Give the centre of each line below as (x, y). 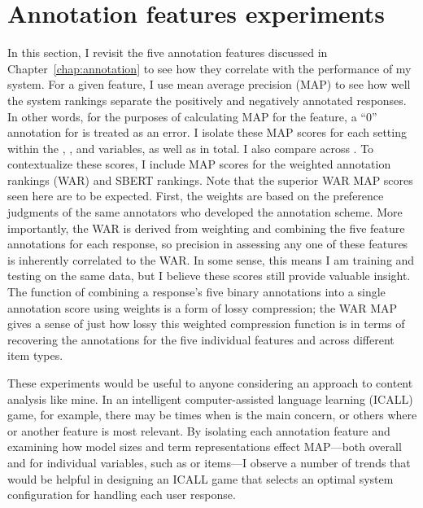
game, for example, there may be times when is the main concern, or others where (212, 415)
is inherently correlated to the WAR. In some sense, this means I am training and (211, 259)
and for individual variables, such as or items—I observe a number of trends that (209, 462)
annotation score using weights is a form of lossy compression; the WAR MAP (203, 307)
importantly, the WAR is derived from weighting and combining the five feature (206, 228)
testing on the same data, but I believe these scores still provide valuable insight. (209, 276)
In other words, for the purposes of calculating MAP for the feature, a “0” (192, 116)
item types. (35, 355)
